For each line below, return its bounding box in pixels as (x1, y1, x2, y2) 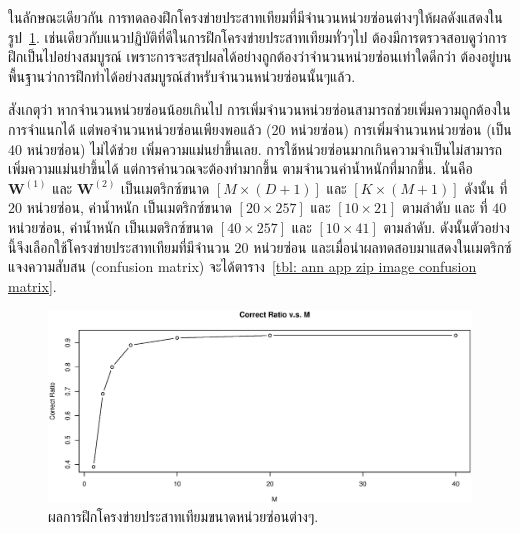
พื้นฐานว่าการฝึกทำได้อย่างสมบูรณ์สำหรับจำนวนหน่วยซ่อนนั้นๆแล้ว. (8, 65, 356, 86)
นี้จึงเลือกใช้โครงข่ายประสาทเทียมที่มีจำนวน (8, 236, 230, 257)
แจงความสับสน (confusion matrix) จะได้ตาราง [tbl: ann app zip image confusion (8, 256, 477, 277)
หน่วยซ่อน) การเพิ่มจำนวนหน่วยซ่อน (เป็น (290, 118, 512, 139)
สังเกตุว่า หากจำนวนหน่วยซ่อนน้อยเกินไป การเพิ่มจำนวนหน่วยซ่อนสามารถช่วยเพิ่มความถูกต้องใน (8, 99, 511, 120)
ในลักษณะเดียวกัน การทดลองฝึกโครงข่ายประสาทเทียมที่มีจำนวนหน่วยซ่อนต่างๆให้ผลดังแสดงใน (8, 7, 503, 27)
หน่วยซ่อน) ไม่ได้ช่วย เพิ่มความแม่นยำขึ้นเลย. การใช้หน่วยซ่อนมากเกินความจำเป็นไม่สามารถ (26, 138, 503, 159)
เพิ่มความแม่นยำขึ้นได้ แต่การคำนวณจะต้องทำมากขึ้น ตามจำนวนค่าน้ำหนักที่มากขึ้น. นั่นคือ (8, 158, 473, 179)
